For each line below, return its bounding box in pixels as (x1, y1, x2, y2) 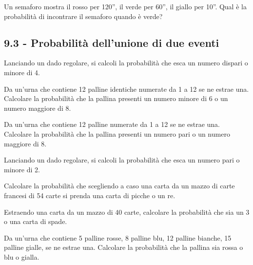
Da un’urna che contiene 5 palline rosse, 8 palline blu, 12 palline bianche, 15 (4, 232, 232, 243)
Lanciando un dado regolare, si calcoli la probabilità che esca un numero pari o (4, 155, 240, 165)
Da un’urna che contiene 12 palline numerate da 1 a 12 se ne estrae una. (4, 119, 220, 129)
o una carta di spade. (4, 216, 67, 226)
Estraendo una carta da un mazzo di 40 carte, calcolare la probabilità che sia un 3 (4, 206, 250, 217)
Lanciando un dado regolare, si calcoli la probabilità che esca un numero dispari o (4, 58, 248, 68)
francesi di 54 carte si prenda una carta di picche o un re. (4, 190, 175, 200)
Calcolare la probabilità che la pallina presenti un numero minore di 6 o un (4, 93, 228, 103)
